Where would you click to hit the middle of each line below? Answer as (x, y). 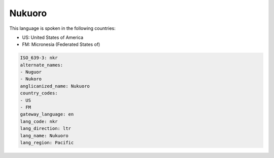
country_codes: (39, 93)
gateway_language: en (47, 114)
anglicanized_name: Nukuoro (55, 86)
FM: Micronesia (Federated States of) (61, 44)
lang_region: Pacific (47, 143)
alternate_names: (42, 65)
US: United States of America (53, 37)
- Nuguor (31, 72)
